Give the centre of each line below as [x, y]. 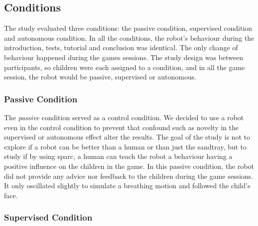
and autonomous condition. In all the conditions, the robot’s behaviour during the [129, 38]
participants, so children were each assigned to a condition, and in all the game [125, 67]
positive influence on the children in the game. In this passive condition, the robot [129, 166]
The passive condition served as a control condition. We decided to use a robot [124, 117]
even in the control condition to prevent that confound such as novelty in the [121, 127]
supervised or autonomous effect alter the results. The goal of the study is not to [127, 137]
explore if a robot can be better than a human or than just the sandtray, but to [126, 146]
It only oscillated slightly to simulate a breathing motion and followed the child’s [127, 186]
